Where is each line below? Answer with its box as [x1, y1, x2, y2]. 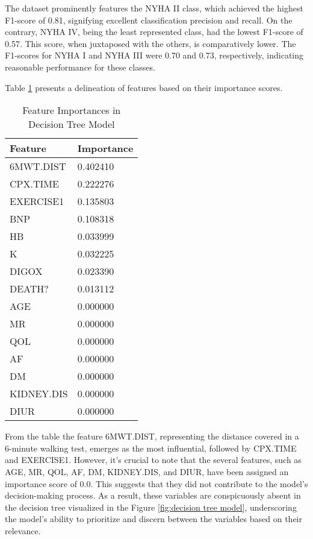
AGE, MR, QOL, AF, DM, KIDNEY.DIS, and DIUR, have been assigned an [5, 465, 289, 478]
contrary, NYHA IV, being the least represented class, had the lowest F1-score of [5, 25, 303, 38]
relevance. [5, 524, 41, 537]
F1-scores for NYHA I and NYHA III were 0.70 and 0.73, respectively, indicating [5, 49, 304, 61]
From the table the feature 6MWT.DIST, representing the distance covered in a [5, 430, 299, 443]
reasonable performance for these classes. [5, 60, 155, 73]
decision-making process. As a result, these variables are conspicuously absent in [5, 489, 301, 502]
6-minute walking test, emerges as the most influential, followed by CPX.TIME [5, 441, 297, 454]
